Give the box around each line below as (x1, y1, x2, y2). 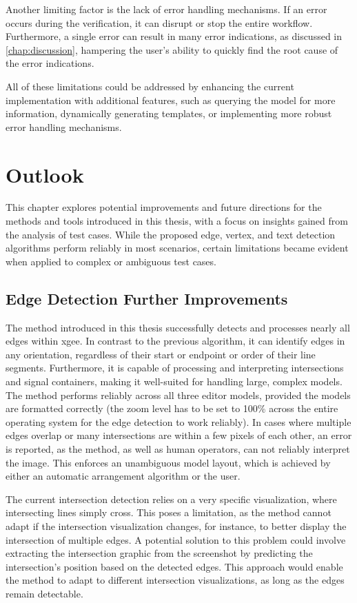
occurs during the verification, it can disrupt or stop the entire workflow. (6, 15, 313, 30)
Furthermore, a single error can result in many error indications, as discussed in (6, 29, 343, 43)
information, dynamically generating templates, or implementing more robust (6, 106, 332, 121)
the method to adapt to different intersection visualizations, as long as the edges (6, 573, 345, 587)
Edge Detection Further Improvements (6, 287, 288, 309)
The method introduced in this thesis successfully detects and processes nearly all (6, 320, 350, 334)
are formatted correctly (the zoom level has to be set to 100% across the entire (6, 401, 338, 416)
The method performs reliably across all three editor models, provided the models (6, 387, 351, 402)
